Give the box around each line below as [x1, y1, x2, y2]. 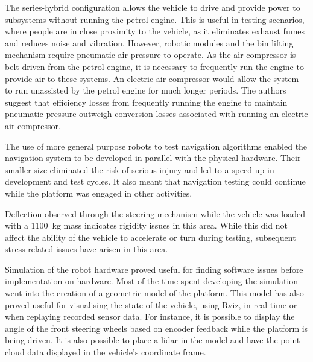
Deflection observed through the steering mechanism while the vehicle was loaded [5, 207, 305, 220]
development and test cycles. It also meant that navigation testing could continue [5, 175, 306, 188]
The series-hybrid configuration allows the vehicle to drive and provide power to [5, 1, 300, 13]
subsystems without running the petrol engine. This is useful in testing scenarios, [5, 13, 305, 25]
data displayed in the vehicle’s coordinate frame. [27, 346, 206, 358]
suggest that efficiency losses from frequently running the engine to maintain [5, 95, 288, 108]
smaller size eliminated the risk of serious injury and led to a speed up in [5, 163, 274, 176]
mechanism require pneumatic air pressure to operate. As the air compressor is [5, 48, 296, 61]
